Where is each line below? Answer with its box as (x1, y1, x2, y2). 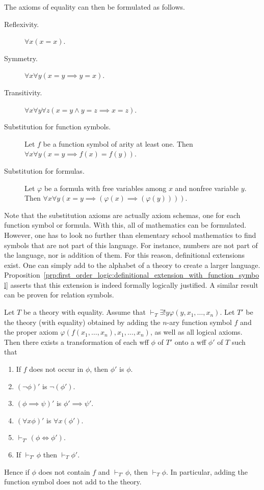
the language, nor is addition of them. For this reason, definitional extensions (4, 250, 245, 260)
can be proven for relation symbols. (4, 289, 114, 300)
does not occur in (29, 364, 84, 374)
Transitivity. (4, 87, 42, 97)
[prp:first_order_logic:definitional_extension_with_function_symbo (43, 269, 259, 280)
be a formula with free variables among (44, 182, 167, 193)
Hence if (4, 466, 30, 477)
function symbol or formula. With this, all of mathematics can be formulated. (4, 220, 247, 230)
